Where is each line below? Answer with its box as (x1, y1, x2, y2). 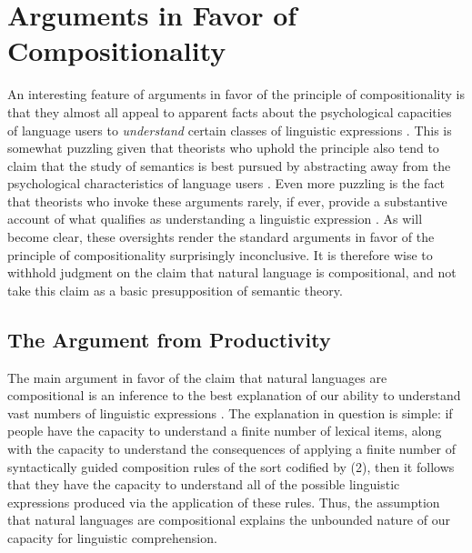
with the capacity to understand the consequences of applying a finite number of (7, 439, 457, 458)
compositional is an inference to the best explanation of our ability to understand (7, 386, 461, 405)
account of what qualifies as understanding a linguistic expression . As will (7, 209, 423, 228)
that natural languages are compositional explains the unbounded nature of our (7, 510, 450, 529)
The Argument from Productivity (7, 325, 331, 353)
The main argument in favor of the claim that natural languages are (7, 367, 387, 387)
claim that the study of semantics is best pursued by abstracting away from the (7, 156, 451, 175)
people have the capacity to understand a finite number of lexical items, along (7, 421, 442, 440)
